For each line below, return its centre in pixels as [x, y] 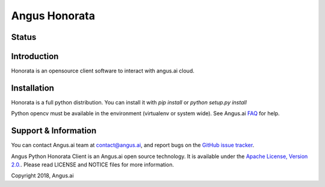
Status [24, 37]
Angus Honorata [53, 16]
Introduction [35, 56]
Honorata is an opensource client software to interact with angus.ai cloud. [103, 71]
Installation [32, 88]
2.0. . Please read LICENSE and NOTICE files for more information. [93, 165]
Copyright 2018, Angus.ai [42, 176]
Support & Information [54, 131]
